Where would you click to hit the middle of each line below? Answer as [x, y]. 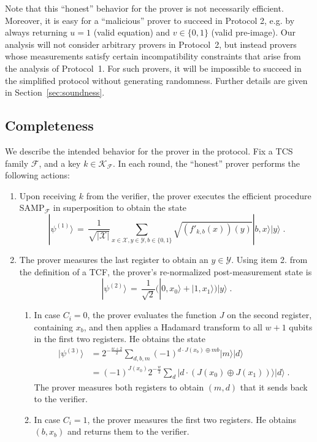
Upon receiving [48, 195]
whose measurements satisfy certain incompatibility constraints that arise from [153, 56]
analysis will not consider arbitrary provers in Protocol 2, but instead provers [151, 44]
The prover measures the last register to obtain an [114, 259]
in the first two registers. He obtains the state [120, 339]
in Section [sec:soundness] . [55, 92]
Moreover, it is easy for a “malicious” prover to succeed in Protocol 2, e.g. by [150, 20]
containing [53, 326]
